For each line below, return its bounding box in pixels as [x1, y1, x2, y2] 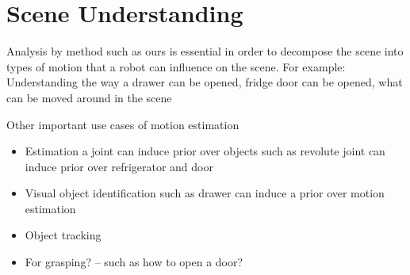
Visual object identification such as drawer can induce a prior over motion [25, 185, 385, 201]
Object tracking [25, 227, 102, 243]
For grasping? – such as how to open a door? [25, 254, 243, 270]
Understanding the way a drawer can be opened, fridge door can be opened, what [6, 74, 403, 90]
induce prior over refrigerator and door [25, 158, 213, 174]
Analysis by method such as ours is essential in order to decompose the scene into [6, 43, 404, 59]
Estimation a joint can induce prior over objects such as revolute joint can [25, 143, 385, 159]
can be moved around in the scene [6, 89, 172, 105]
